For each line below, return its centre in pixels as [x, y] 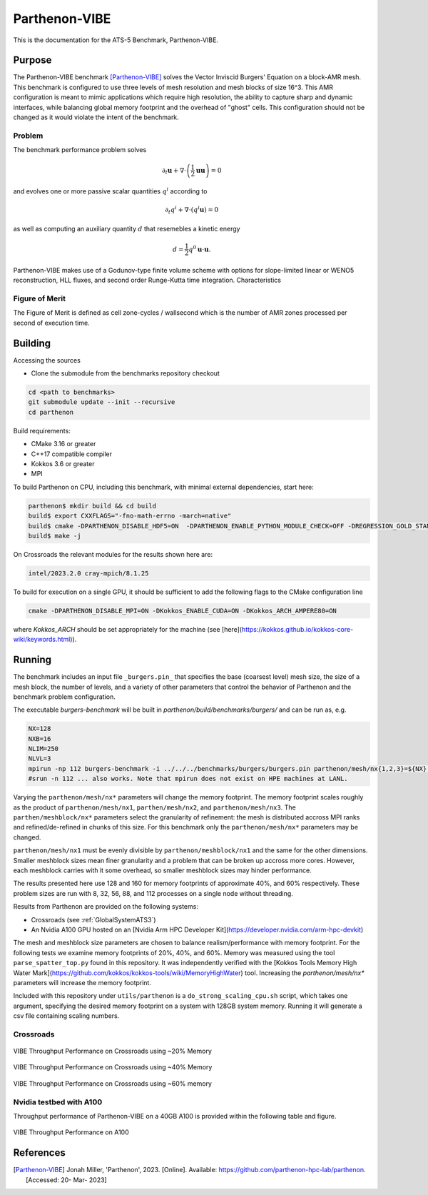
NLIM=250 [44, 749]
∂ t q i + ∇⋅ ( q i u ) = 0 [192, 210]
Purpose [32, 60]
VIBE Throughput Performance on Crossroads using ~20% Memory [112, 1051]
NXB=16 [40, 738]
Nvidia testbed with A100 [58, 1101]
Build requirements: [42, 430]
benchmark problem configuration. [64, 697]
